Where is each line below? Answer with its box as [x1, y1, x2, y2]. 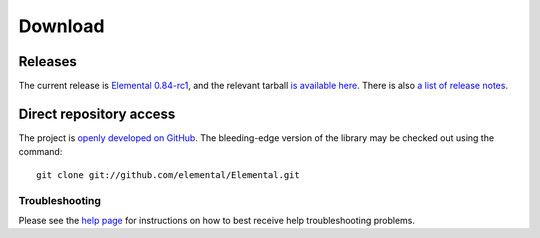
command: [18, 146, 63, 158]
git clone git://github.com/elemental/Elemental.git [36, 169, 300, 180]
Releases [18, 53, 77, 70]
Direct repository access [18, 105, 176, 122]
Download [18, 15, 105, 37]
